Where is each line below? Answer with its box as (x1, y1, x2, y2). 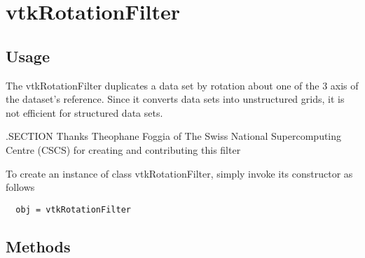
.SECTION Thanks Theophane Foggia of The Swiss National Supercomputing (6, 129, 342, 143)
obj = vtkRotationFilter (15, 204, 131, 215)
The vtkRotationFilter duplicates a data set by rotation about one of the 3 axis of (6, 78, 359, 92)
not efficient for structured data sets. (6, 105, 163, 120)
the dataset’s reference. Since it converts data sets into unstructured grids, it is (6, 92, 345, 106)
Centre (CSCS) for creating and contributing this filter (6, 142, 241, 157)
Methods (6, 235, 71, 257)
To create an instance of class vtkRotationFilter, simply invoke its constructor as (6, 166, 353, 180)
